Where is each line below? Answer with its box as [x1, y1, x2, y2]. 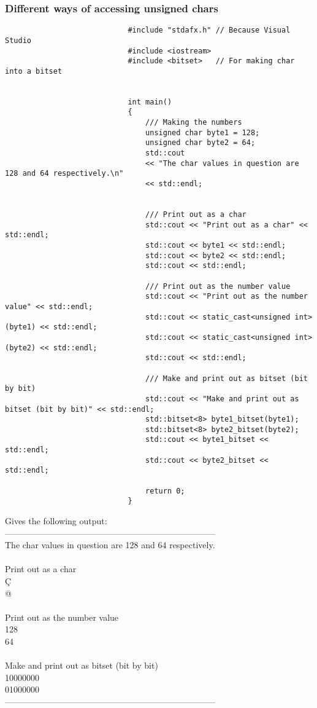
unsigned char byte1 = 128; [145, 128, 260, 137]
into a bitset [5, 66, 63, 76]
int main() [128, 97, 172, 106]
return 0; [145, 486, 185, 495]
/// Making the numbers [145, 118, 242, 127]
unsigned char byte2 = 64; [145, 138, 256, 147]
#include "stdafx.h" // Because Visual [128, 26, 291, 35]
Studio [5, 36, 31, 45]
